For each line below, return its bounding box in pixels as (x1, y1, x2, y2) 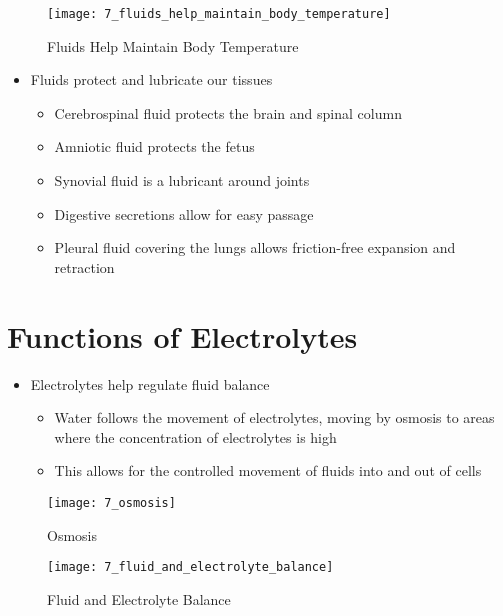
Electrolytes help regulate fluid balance (30, 373, 270, 394)
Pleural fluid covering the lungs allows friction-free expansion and (54, 237, 456, 258)
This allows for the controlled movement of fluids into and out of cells (54, 460, 482, 481)
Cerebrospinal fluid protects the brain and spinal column (54, 102, 402, 123)
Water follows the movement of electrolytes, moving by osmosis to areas (54, 407, 495, 428)
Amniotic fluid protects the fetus (54, 136, 255, 157)
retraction (54, 256, 115, 277)
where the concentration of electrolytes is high (54, 426, 337, 447)
